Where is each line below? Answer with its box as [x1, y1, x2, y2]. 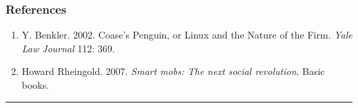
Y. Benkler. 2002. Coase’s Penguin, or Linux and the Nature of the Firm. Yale [21, 28, 352, 42]
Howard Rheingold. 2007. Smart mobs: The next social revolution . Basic [21, 64, 325, 78]
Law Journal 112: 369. [21, 41, 115, 55]
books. [21, 78, 50, 91]
